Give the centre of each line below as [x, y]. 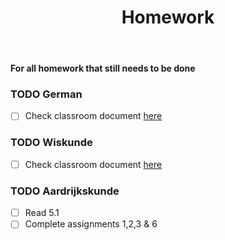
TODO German [46, 94]
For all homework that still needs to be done [103, 68]
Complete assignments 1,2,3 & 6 [91, 224]
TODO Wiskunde [51, 143]
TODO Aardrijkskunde [65, 191]
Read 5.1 [42, 213]
